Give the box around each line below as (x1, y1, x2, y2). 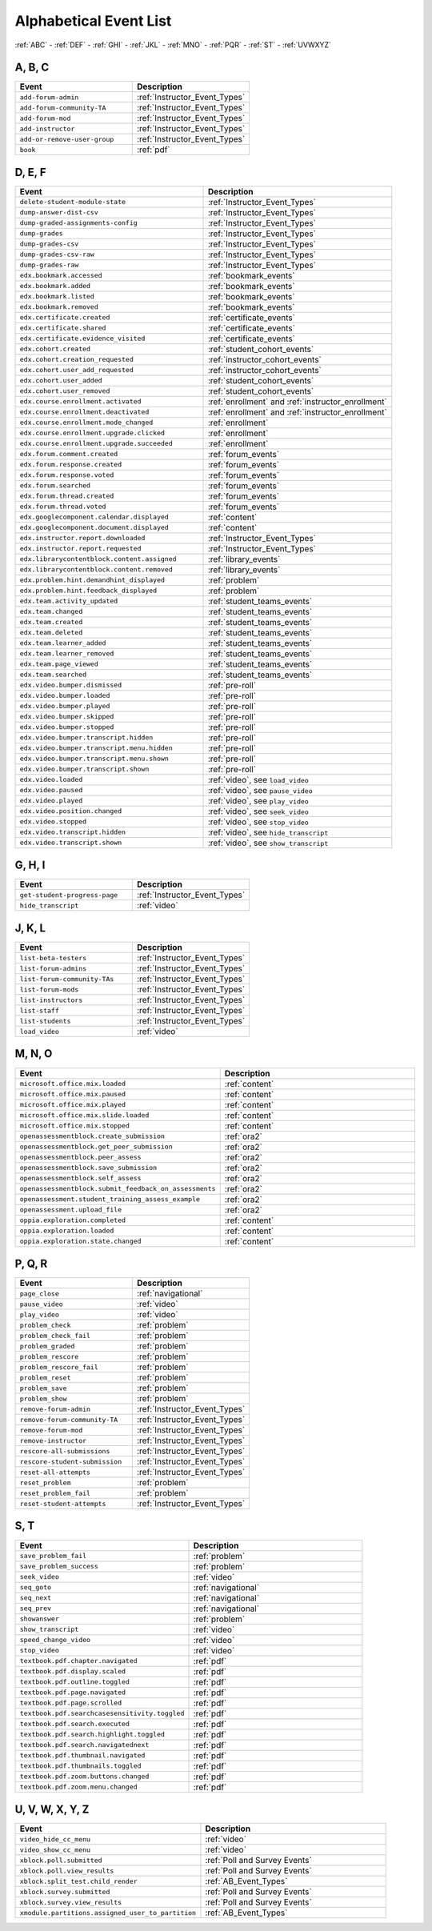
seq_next (19, 1593, 52, 1602)
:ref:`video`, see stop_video (208, 816, 310, 827)
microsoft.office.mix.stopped (19, 1121, 130, 1130)
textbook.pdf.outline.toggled (19, 1677, 130, 1686)
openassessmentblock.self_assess (19, 1174, 142, 1183)
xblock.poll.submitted (19, 1856, 103, 1865)
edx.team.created (19, 618, 83, 627)
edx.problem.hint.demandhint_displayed (19, 576, 166, 584)
